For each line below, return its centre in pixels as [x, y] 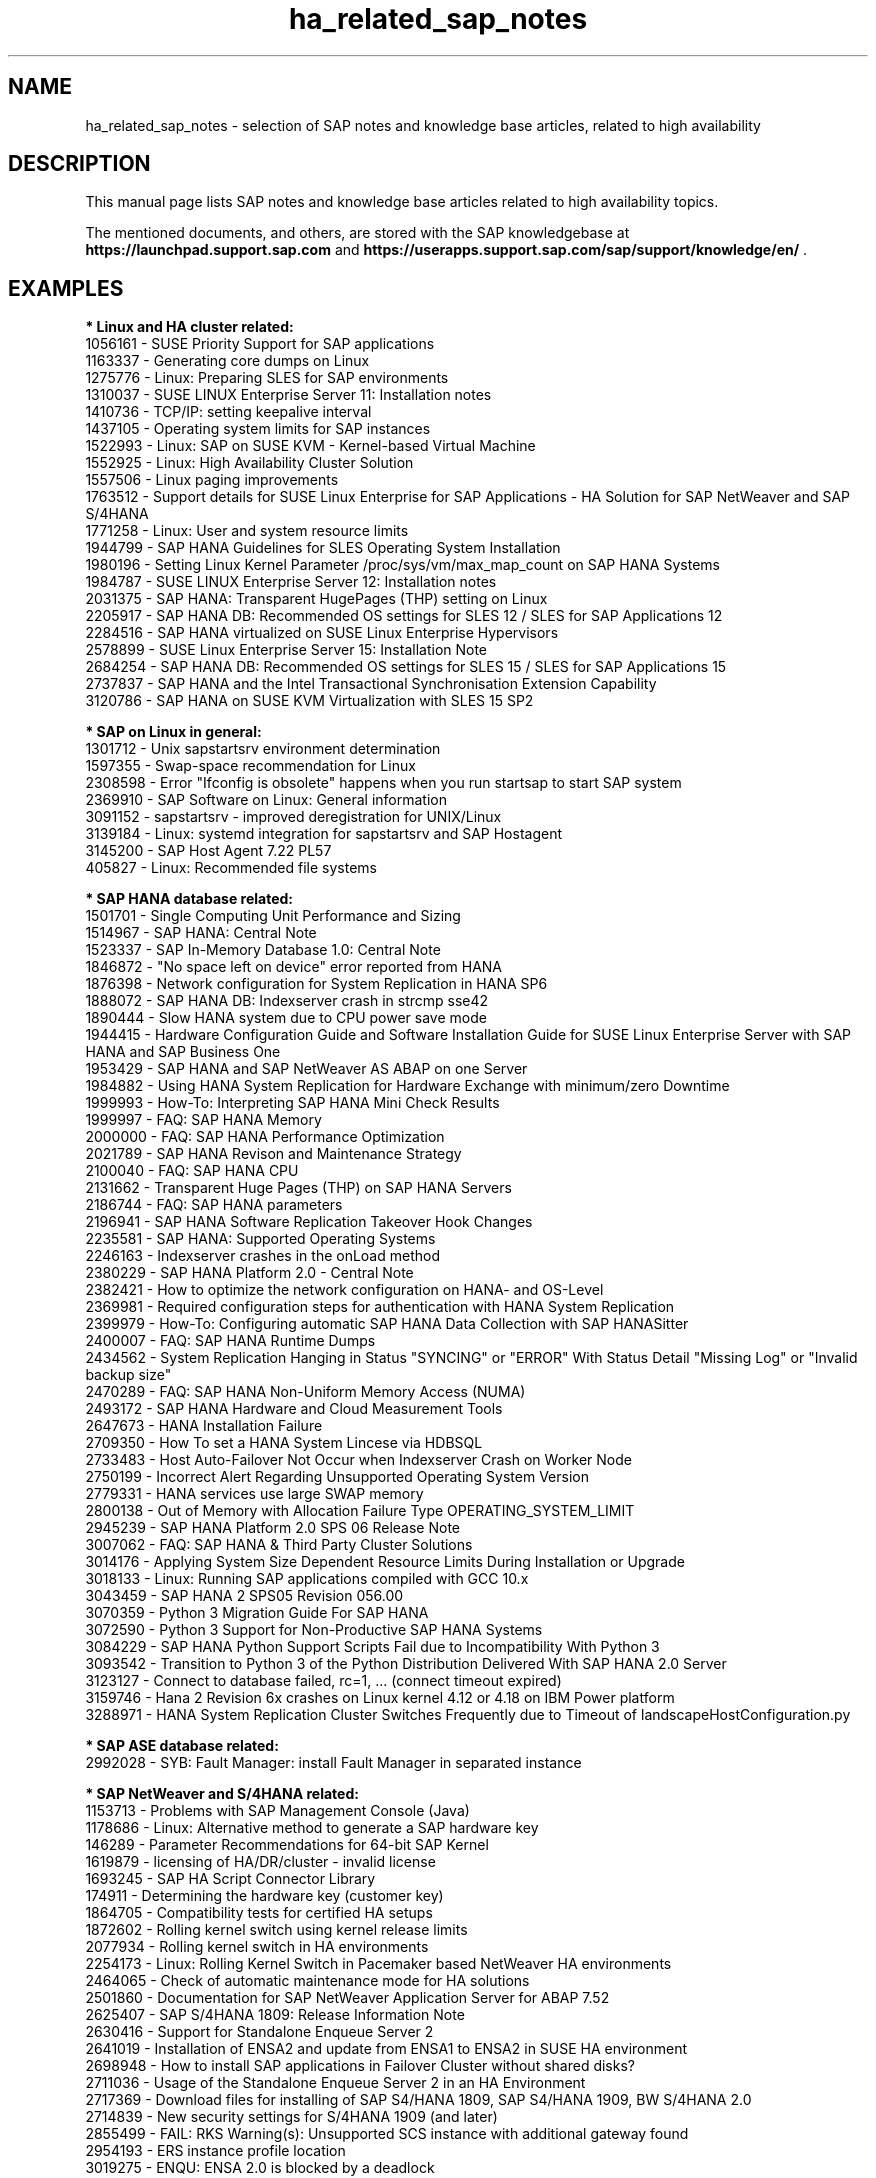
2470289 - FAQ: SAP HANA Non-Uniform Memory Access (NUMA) [305, 1392]
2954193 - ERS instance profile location [215, 2151]
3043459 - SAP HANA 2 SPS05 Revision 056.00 [244, 1596]
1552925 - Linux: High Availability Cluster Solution [249, 463]
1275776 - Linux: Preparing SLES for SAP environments [267, 378]
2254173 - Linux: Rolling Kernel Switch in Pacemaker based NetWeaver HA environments [378, 1964]
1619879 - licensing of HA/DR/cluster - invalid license [260, 1862]
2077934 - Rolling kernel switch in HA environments [257, 1947]
